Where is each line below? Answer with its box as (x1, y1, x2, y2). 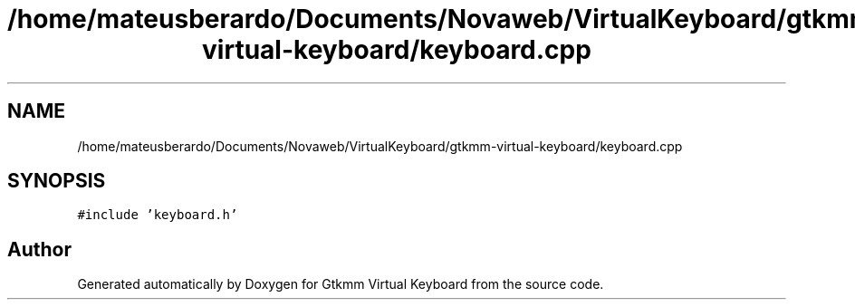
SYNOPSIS (7, 169, 106, 193)
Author (7, 237, 72, 261)
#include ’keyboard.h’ (77, 207, 238, 223)
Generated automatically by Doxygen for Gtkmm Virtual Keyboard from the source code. (77, 276, 604, 293)
